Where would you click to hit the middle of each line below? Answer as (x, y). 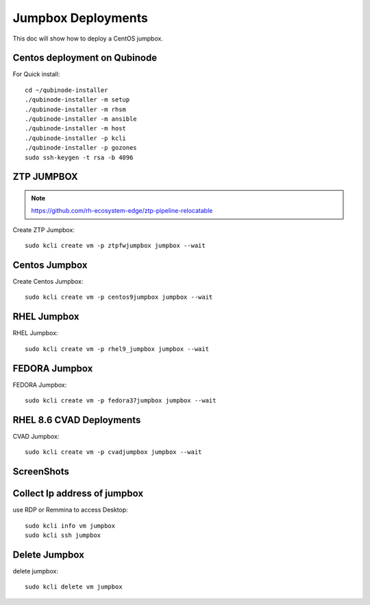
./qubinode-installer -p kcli (76, 138)
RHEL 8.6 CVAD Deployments (77, 420)
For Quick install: (36, 74)
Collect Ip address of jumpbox (78, 493)
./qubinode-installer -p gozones (81, 148)
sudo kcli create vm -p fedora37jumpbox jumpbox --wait (121, 401)
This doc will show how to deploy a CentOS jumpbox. (88, 38)
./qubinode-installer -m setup (77, 100)
